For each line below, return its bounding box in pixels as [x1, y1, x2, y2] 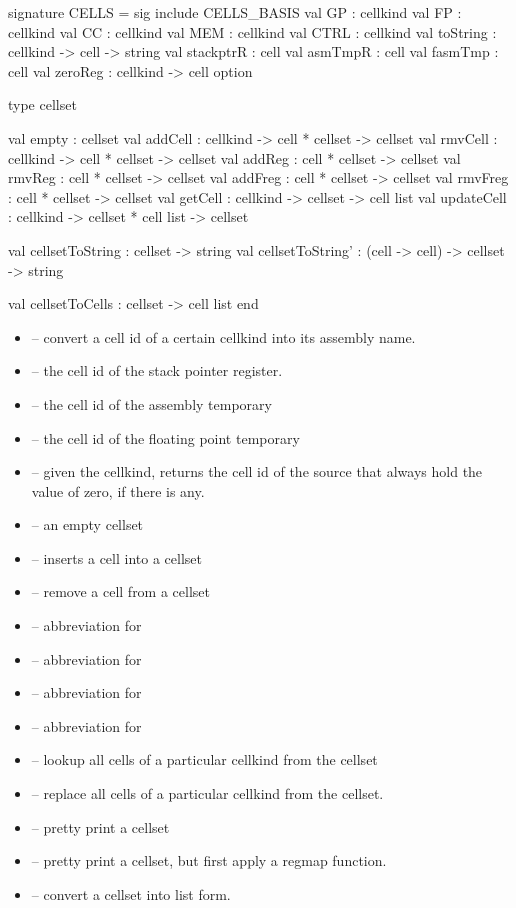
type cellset [8, 94, 77, 115]
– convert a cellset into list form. [31, 883, 231, 904]
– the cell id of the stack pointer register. [31, 360, 283, 381]
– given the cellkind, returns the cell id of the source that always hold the [31, 461, 483, 482]
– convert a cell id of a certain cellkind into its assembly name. [31, 326, 416, 347]
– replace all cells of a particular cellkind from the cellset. [31, 783, 384, 804]
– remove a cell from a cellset [31, 581, 211, 602]
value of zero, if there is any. [31, 480, 205, 501]
